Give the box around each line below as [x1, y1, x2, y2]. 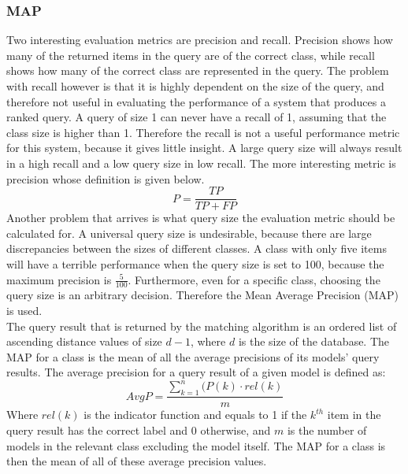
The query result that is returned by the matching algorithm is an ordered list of [6, 317, 397, 334]
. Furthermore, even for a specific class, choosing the [128, 271, 380, 287]
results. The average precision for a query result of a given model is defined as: [6, 364, 386, 380]
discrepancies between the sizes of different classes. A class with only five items [6, 240, 387, 257]
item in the [327, 406, 381, 423]
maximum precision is [6, 271, 112, 287]
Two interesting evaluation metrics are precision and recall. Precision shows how [6, 31, 393, 48]
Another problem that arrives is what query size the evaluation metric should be [6, 209, 395, 226]
